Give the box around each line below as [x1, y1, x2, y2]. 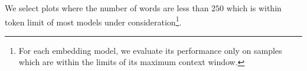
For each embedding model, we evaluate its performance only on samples [18, 44, 282, 56]
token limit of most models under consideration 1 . [5, 14, 182, 28]
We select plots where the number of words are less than [5, 2, 209, 14]
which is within [226, 2, 282, 14]
